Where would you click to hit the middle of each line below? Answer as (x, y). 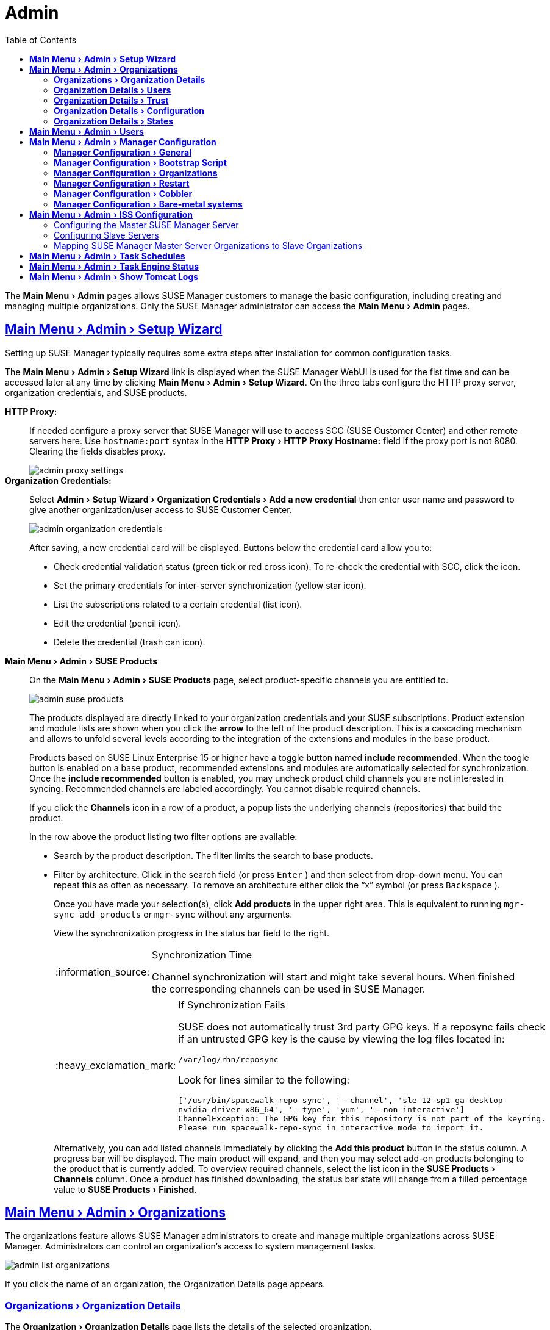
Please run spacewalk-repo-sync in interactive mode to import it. (331, 1127)
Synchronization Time (202, 954)
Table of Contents (41, 40)
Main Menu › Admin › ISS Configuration (111, 214)
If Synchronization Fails (232, 1005)
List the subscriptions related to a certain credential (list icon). (178, 604)
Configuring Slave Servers (106, 235)
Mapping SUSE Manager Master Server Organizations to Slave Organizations (208, 245)
